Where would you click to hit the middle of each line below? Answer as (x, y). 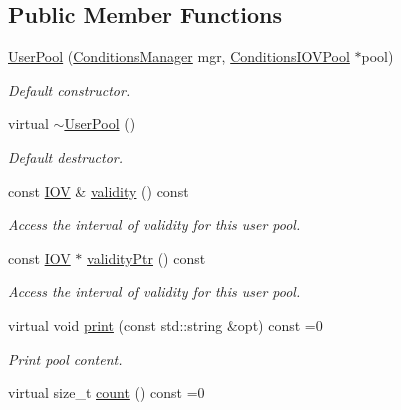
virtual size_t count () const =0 (106, 392)
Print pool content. (65, 358)
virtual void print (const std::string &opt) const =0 (165, 324)
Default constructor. (69, 89)
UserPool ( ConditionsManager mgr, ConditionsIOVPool (179, 56)
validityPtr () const (146, 257)
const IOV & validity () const (98, 190)
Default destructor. (66, 156)
